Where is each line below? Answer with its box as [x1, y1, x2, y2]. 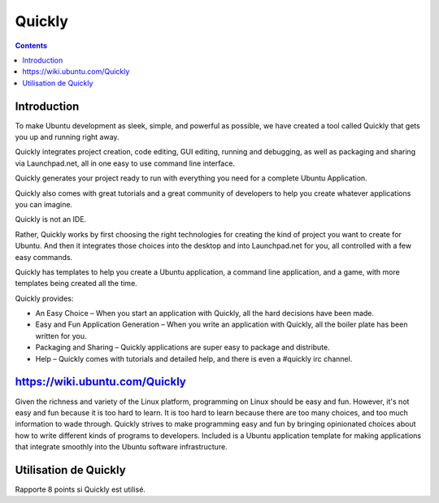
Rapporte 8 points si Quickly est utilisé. [15, 484, 146, 495]
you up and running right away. [15, 132, 120, 142]
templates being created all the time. [15, 279, 137, 288]
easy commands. [15, 252, 73, 262]
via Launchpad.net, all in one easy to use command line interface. [15, 158, 236, 168]
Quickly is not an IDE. [15, 215, 87, 224]
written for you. [35, 331, 87, 340]
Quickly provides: [15, 293, 74, 303]
